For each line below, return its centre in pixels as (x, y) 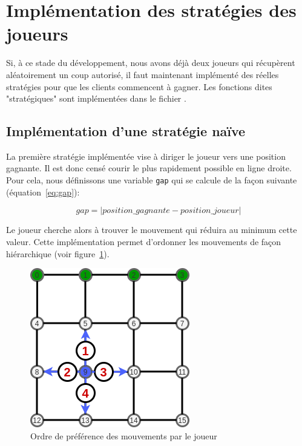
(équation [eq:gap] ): (43, 192)
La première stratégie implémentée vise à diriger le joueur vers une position (146, 156)
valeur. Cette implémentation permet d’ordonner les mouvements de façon (144, 241)
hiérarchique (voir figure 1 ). (58, 253)
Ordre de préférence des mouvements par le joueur (124, 435)
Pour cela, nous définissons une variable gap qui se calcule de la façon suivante (152, 180)
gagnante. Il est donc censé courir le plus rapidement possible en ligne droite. (149, 168)
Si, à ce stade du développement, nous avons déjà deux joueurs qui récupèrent (151, 63)
